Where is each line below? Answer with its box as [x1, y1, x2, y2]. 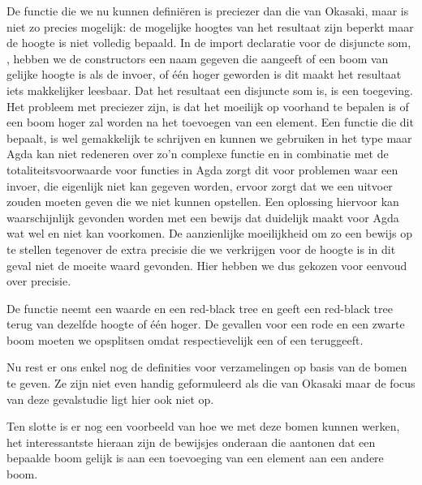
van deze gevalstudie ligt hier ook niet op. [6, 390, 214, 407]
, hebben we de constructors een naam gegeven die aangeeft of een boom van [6, 49, 389, 67]
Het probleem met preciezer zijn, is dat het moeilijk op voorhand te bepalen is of [6, 97, 409, 114]
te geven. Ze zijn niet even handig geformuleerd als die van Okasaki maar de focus [6, 375, 416, 392]
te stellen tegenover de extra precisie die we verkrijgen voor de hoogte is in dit [6, 240, 396, 257]
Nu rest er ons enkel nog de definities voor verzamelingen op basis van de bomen [6, 358, 407, 376]
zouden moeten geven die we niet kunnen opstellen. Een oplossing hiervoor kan [6, 193, 399, 210]
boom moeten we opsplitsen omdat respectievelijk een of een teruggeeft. [6, 331, 364, 348]
